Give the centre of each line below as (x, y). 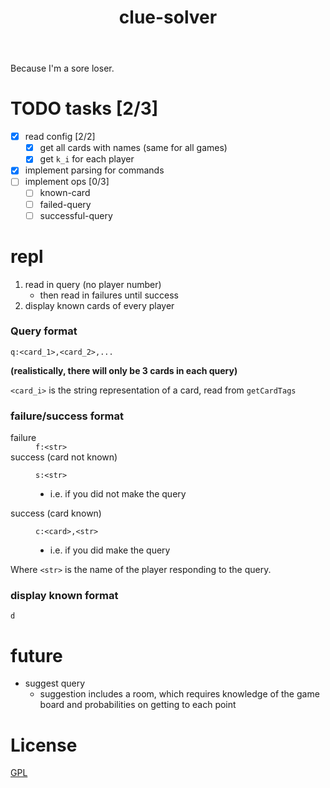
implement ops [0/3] (67, 182)
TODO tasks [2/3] (84, 108)
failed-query (65, 204)
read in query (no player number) (93, 284)
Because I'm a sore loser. (62, 68)
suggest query (55, 683)
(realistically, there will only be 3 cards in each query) (124, 370)
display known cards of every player (99, 305)
